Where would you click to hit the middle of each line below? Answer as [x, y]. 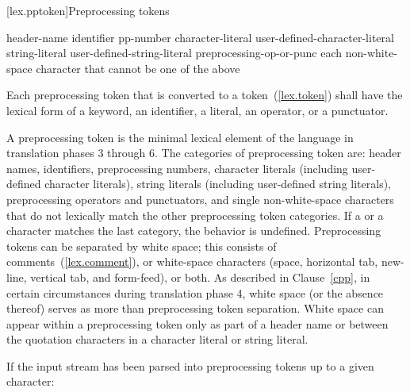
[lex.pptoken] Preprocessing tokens [88, 10]
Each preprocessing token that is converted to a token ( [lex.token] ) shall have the [205, 95]
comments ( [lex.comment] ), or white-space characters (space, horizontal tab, [192, 261]
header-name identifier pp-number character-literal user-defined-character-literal [200, 37]
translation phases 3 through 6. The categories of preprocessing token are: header [204, 153]
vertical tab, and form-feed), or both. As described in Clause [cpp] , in [200, 277]
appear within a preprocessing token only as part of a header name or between [197, 323]
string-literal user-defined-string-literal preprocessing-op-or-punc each [174, 53]
